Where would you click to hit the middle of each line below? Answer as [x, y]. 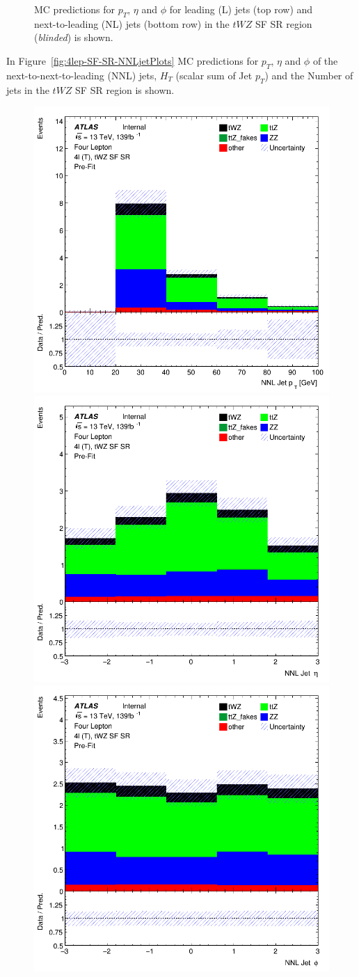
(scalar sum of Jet [214, 75]
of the [325, 60]
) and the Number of [309, 75]
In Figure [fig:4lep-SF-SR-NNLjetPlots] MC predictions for [133, 60]
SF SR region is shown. [125, 89]
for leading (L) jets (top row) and [241, 9]
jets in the [28, 89]
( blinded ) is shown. [74, 37]
